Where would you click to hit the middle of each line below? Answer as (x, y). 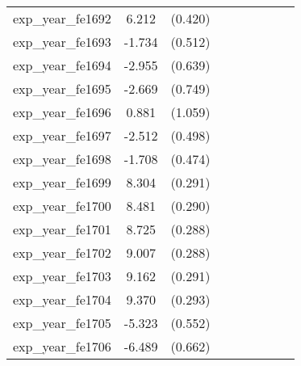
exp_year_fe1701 (62, 229)
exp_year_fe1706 (62, 346)
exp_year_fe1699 (62, 182)
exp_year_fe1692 (62, 18)
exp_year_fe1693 (62, 42)
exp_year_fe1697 (62, 135)
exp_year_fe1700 (62, 206)
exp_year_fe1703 (62, 276)
